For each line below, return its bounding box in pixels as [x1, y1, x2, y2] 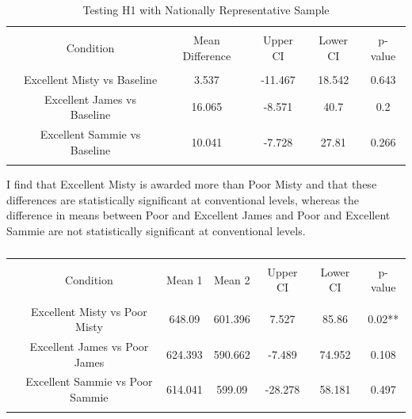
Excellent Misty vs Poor [31, 303, 147, 319]
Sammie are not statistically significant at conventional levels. [6, 222, 306, 238]
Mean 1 [166, 271, 203, 288]
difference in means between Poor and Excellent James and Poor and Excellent [6, 207, 391, 223]
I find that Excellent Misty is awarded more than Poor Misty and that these [6, 176, 377, 192]
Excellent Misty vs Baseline [23, 70, 158, 87]
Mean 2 [214, 271, 250, 288]
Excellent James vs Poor [29, 338, 149, 354]
